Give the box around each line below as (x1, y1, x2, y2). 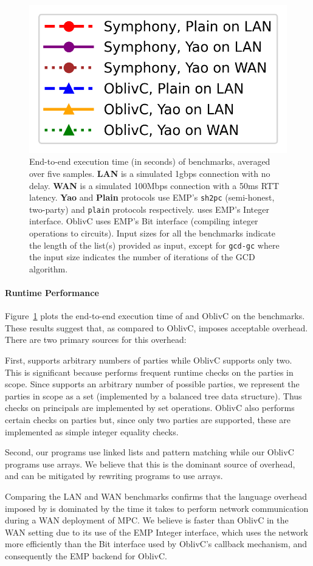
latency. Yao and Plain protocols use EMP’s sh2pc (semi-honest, (29, 191, 275, 204)
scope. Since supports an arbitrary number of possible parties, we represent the (5, 378, 300, 390)
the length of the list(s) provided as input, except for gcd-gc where (29, 238, 280, 251)
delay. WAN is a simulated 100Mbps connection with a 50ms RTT (29, 179, 280, 192)
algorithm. (29, 262, 68, 275)
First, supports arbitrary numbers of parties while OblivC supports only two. (5, 354, 292, 367)
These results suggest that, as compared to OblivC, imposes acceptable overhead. (5, 321, 308, 334)
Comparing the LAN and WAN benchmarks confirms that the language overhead (5, 489, 308, 502)
